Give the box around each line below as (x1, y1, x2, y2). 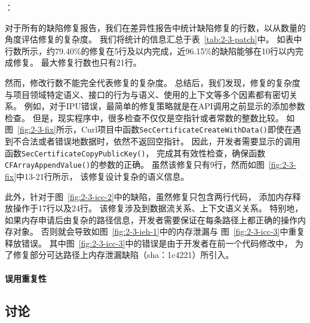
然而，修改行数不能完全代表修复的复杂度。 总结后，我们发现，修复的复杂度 (5, 76, 300, 88)
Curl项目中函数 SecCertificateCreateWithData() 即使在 (81, 123, 293, 136)
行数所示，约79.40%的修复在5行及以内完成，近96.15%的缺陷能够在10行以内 (5, 44, 296, 57)
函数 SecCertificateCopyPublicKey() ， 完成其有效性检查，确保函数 (5, 146, 266, 159)
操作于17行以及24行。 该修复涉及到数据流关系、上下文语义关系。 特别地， (13, 202, 303, 214)
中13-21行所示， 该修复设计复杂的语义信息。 (16, 170, 189, 182)
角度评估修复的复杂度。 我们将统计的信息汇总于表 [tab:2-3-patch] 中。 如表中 (5, 33, 302, 45)
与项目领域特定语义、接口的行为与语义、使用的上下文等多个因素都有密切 (5, 88, 289, 100)
